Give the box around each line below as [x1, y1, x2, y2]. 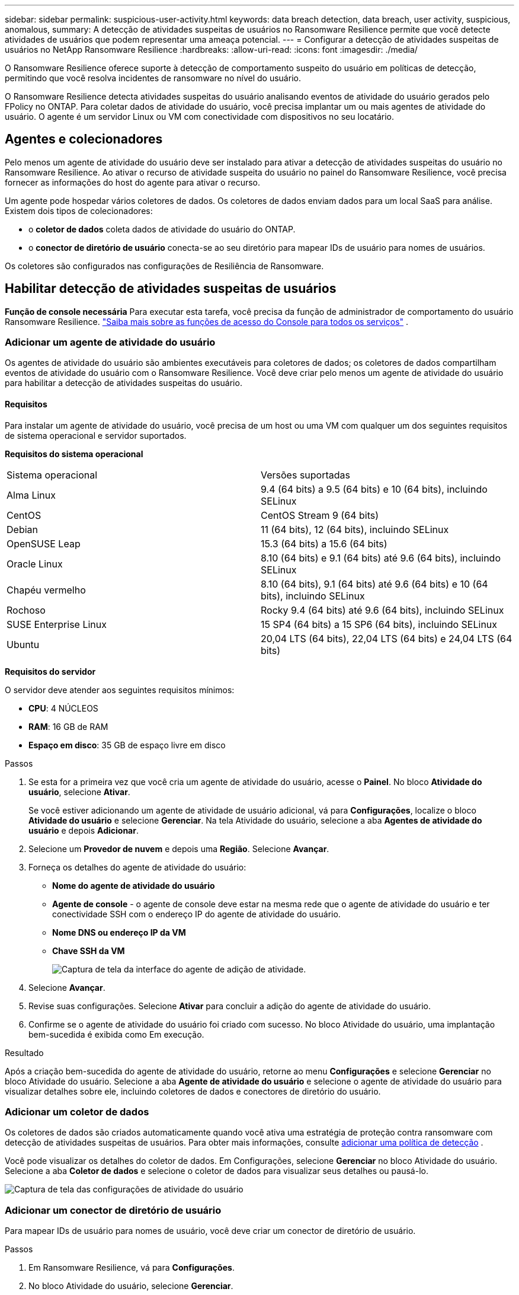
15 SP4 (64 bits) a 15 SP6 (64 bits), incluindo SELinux [261, 618, 498, 630]
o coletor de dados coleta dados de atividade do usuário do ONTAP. [28, 224, 296, 234]
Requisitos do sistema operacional [5, 448, 143, 459]
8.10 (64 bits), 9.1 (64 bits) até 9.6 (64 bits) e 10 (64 [261, 578, 488, 590]
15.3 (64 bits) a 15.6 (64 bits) [261, 537, 387, 550]
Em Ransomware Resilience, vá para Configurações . [28, 1262, 235, 1273]
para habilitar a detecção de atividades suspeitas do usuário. [5, 378, 242, 388]
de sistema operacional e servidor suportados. [5, 430, 187, 441]
